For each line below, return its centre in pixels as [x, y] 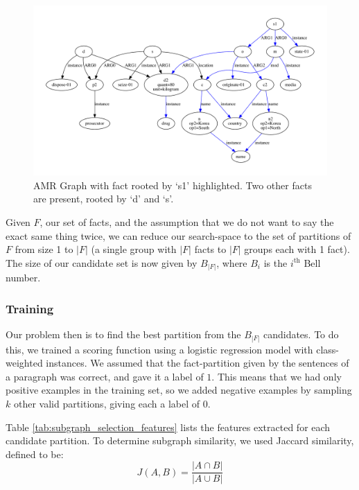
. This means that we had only [277, 376]
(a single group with [134, 249]
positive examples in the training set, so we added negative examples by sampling [179, 390]
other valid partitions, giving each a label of [107, 403]
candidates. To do [301, 334]
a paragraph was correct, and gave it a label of [105, 376]
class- [328, 349]
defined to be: [35, 454]
